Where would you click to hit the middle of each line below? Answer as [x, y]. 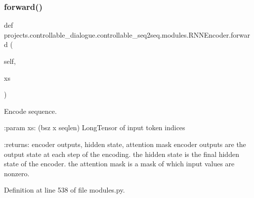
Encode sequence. [30, 111]
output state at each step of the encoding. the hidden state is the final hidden [122, 154]
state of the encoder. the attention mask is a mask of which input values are [119, 164]
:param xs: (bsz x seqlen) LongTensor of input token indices [95, 127]
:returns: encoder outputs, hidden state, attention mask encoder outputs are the [125, 144]
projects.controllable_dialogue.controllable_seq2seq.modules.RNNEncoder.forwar [127, 34]
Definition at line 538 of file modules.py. [64, 190]
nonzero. [17, 173]
